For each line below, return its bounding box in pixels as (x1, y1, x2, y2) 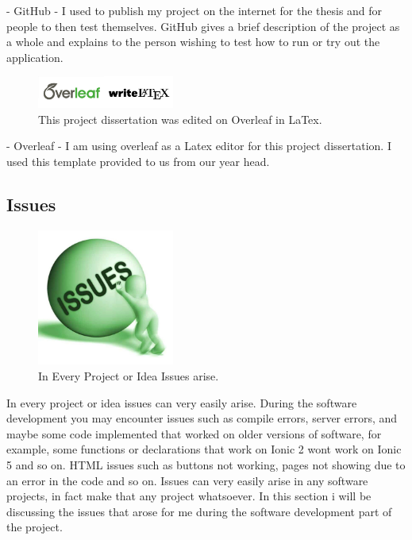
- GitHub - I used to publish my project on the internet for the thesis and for (6, 2, 383, 18)
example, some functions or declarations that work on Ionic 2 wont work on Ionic (6, 441, 402, 457)
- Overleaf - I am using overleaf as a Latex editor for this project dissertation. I (6, 137, 391, 154)
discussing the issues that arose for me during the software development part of (6, 503, 392, 519)
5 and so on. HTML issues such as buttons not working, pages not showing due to (6, 456, 406, 472)
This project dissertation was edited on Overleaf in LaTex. (38, 110, 322, 127)
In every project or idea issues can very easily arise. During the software (6, 394, 357, 411)
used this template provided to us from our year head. (6, 153, 270, 169)
